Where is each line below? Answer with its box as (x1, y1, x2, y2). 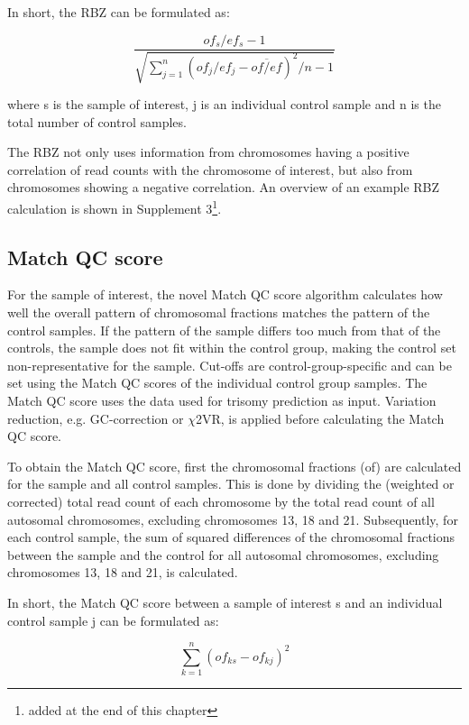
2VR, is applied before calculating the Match (195, 408, 445, 427)
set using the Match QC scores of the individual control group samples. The (7, 373, 428, 392)
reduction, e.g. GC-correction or (7, 408, 184, 427)
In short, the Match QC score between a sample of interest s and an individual (7, 592, 443, 611)
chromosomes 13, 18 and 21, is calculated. (7, 563, 238, 582)
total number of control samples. (7, 112, 187, 131)
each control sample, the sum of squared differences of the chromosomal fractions (7, 528, 455, 546)
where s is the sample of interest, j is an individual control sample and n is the (7, 95, 441, 114)
